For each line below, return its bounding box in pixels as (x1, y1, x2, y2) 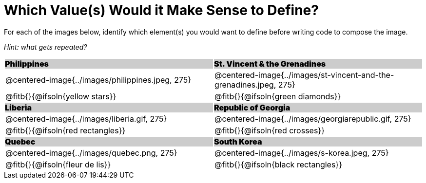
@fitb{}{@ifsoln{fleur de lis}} (5, 159, 111, 169)
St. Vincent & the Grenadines (214, 58, 326, 69)
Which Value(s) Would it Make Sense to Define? (4, 2, 319, 18)
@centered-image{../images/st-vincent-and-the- (214, 70, 394, 80)
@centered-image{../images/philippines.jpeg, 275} (5, 74, 192, 85)
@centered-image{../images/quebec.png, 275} (5, 147, 177, 158)
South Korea (214, 136, 262, 146)
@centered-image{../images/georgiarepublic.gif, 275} (214, 113, 411, 124)
